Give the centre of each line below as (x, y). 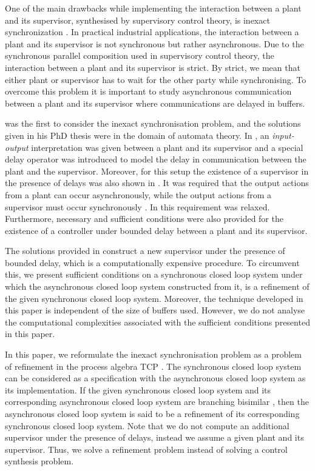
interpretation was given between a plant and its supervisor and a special (167, 147)
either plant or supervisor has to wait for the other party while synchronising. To (156, 79)
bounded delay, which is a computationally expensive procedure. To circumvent (152, 262)
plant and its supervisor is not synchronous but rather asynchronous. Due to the (154, 43)
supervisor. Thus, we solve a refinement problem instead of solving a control (146, 449)
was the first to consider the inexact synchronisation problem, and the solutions (153, 123)
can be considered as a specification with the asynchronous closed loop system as (155, 378)
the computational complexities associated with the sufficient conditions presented (157, 322)
